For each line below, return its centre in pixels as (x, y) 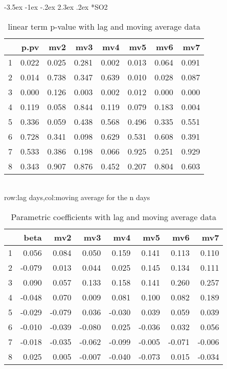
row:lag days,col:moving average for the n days (77, 197)
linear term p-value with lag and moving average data (104, 26)
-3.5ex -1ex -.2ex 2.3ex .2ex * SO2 (56, 7)
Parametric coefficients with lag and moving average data (113, 216)
